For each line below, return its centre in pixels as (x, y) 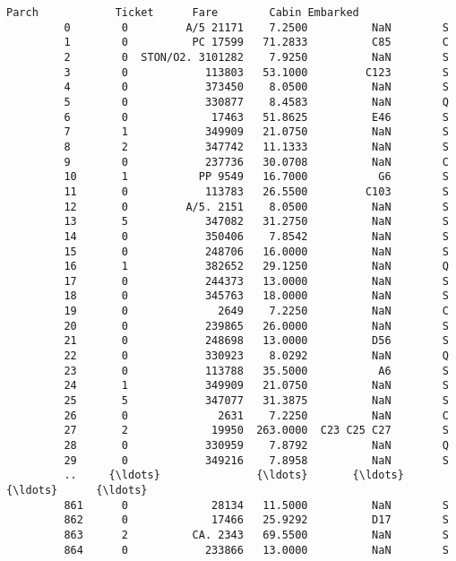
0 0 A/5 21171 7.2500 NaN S (256, 27)
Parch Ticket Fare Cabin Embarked (183, 13)
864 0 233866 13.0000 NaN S (256, 550)
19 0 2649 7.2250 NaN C (256, 311)
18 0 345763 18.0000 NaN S (256, 296)
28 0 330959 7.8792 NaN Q (256, 446)
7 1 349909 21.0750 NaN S (256, 132)
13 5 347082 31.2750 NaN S (256, 222)
